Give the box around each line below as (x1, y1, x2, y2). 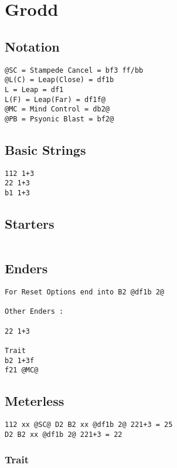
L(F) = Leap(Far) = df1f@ (5, 95, 105, 104)
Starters (5, 215, 55, 233)
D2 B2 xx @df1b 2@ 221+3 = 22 (5, 430, 122, 439)
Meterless (5, 392, 64, 410)
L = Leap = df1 (5, 85, 64, 94)
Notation (5, 37, 60, 55)
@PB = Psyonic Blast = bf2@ (5, 114, 114, 123)
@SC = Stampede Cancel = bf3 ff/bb (5, 66, 144, 74)
